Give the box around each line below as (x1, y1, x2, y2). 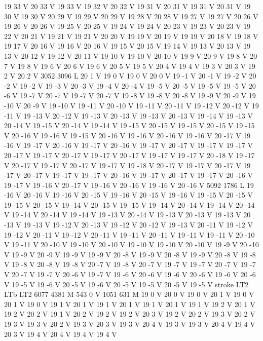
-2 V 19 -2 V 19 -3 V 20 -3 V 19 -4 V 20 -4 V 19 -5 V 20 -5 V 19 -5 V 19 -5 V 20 (4, 80, 256, 91)
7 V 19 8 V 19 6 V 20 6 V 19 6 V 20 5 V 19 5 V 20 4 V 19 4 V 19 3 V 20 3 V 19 (4, 60, 255, 71)
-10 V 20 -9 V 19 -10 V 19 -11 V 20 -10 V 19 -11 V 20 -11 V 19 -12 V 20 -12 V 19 (4, 100, 259, 110)
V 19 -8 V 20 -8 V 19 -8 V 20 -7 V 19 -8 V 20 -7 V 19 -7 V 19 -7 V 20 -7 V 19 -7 (4, 259, 256, 270)
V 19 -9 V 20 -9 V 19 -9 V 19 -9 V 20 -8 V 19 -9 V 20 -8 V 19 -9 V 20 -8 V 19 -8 (4, 249, 256, 259)
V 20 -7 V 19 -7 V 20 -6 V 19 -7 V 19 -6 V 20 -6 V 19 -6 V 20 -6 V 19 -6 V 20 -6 (4, 269, 256, 280)
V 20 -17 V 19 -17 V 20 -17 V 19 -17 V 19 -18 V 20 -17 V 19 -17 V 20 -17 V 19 (4, 160, 251, 170)
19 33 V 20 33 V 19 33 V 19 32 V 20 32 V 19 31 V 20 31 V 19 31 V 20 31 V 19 (4, 1, 251, 11)
